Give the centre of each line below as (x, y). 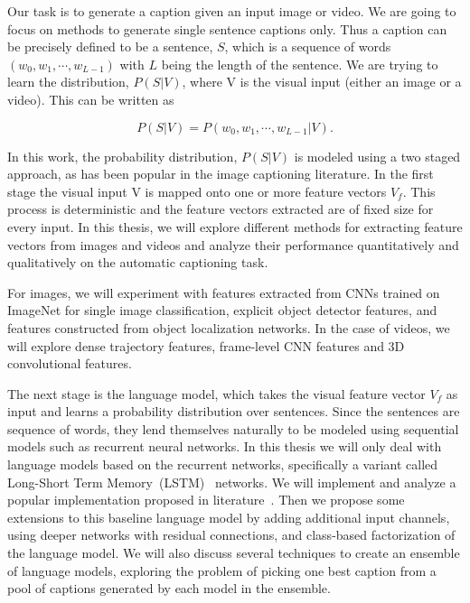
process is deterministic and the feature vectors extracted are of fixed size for (221, 209)
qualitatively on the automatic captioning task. (138, 262)
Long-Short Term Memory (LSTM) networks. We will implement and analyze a (232, 482)
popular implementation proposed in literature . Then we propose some (206, 500)
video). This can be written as (91, 99)
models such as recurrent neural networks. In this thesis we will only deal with (225, 446)
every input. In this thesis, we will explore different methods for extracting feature (235, 226)
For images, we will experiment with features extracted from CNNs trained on (224, 292)
